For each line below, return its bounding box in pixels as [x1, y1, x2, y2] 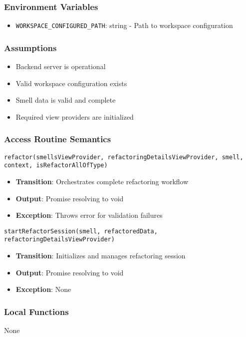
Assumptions [4, 41, 57, 54]
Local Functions [4, 305, 69, 317]
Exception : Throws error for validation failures [15, 210, 163, 220]
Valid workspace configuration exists [15, 78, 127, 88]
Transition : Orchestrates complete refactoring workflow [15, 176, 189, 186]
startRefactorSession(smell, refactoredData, [4, 227, 158, 235]
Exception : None [15, 284, 71, 294]
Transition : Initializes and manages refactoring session [15, 250, 186, 261]
